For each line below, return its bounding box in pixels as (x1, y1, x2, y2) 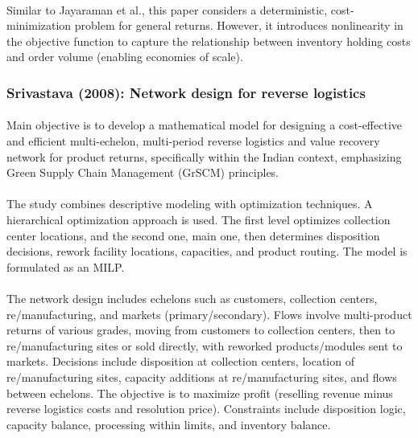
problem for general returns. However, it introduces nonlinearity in (74, 17, 404, 34)
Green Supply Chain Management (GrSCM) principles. (6, 164, 279, 181)
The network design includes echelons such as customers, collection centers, (6, 289, 378, 306)
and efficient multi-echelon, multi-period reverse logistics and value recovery (6, 133, 380, 149)
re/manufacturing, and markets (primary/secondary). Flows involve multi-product (6, 305, 412, 322)
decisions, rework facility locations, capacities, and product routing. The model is (6, 243, 408, 260)
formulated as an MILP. (6, 258, 125, 275)
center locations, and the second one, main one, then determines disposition (6, 227, 380, 244)
